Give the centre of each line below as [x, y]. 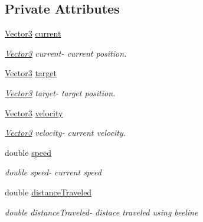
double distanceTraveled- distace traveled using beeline [102, 212]
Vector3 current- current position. [66, 53]
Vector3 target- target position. [60, 92]
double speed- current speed [53, 172]
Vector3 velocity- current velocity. [65, 133]
